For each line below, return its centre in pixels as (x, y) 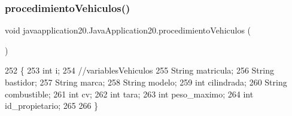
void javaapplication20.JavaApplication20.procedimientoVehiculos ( (128, 30)
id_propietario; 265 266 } (52, 106)
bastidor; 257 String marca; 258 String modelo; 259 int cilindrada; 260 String (146, 82)
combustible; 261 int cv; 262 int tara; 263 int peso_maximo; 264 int (129, 94)
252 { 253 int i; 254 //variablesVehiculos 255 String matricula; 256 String (139, 70)
